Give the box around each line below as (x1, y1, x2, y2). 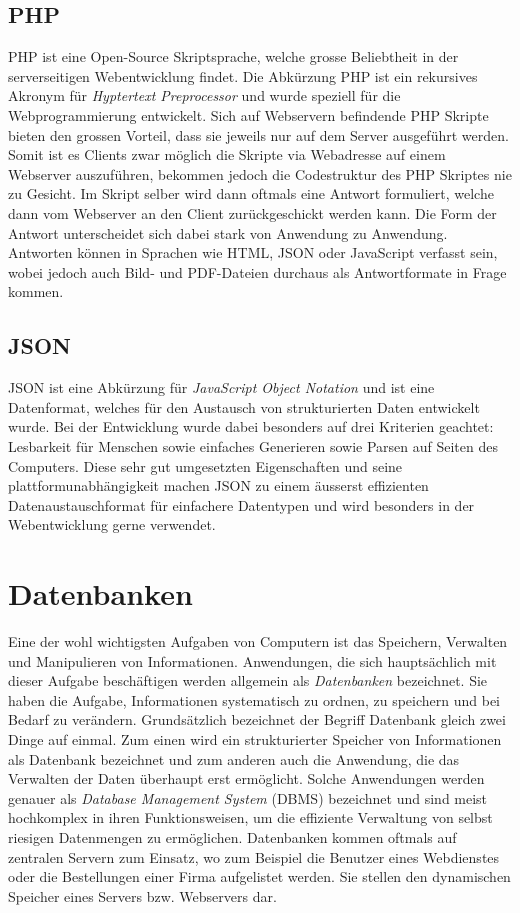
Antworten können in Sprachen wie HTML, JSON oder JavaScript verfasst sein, (8, 242, 498, 263)
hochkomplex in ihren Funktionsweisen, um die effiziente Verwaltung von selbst (8, 807, 493, 828)
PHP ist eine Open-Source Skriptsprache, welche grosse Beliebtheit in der (8, 46, 459, 67)
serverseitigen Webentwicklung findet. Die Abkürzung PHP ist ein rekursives (8, 65, 478, 86)
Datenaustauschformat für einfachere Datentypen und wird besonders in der (8, 494, 475, 515)
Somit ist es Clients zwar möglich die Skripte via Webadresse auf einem (8, 144, 446, 165)
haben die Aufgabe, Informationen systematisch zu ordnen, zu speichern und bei (8, 689, 501, 710)
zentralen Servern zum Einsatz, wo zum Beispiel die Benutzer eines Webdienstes (8, 846, 500, 867)
